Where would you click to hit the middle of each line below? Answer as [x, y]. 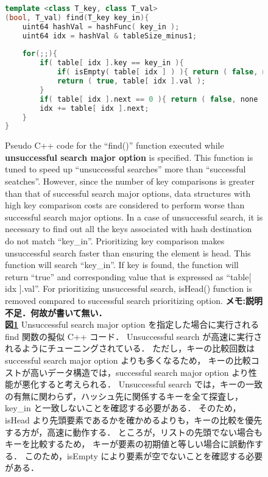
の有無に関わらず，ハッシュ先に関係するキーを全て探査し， [124, 396]
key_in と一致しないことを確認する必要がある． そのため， [123, 408]
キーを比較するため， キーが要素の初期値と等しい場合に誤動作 [130, 444]
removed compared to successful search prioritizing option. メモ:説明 [134, 300]
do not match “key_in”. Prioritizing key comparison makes [115, 241]
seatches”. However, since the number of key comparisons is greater [130, 181]
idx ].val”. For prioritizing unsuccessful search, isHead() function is [129, 288]
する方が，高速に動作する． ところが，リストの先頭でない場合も [134, 432]
